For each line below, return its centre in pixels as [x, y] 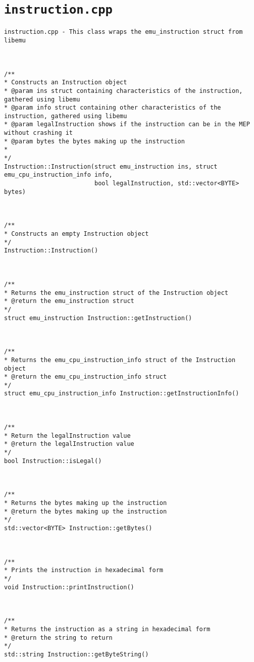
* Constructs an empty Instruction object [77, 234]
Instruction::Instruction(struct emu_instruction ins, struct [111, 166]
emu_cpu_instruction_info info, [58, 175]
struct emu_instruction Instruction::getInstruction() [98, 318]
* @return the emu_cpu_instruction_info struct [86, 377]
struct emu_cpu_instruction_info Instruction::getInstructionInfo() [122, 394]
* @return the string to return [58, 638]
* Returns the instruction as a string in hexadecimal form [107, 629]
